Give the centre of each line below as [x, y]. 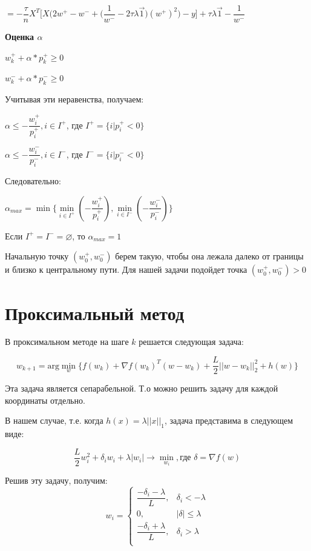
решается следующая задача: [191, 342]
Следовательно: [33, 181]
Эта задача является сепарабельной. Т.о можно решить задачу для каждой [142, 388]
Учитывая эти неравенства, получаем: [74, 99]
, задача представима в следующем [229, 420]
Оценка [20, 37]
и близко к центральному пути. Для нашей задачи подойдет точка [126, 269]
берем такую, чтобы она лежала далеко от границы [209, 256]
